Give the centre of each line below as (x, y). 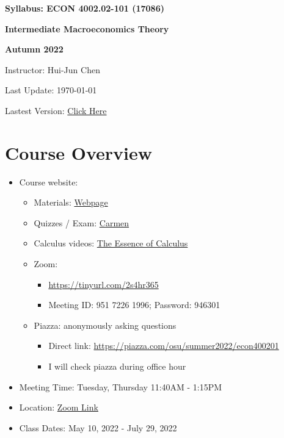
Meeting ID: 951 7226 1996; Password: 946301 (134, 305)
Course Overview (78, 152)
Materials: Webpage (71, 202)
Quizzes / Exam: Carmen (82, 222)
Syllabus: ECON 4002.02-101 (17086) (85, 8)
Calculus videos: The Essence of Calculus (111, 243)
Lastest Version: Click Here (56, 110)
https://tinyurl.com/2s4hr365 (104, 284)
